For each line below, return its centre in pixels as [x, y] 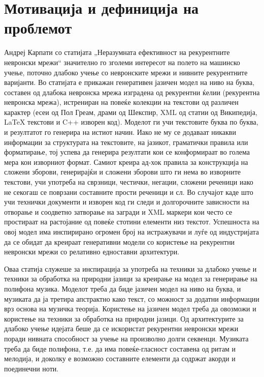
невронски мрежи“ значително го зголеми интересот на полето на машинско [122, 62]
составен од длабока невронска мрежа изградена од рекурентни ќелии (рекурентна [132, 92]
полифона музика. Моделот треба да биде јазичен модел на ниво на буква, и [123, 288]
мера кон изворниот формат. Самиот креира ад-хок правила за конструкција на [126, 162]
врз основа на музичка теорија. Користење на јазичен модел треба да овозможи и [130, 309]
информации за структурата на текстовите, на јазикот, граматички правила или [126, 142]
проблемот [38, 28]
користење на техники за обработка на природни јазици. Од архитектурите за [124, 318]
